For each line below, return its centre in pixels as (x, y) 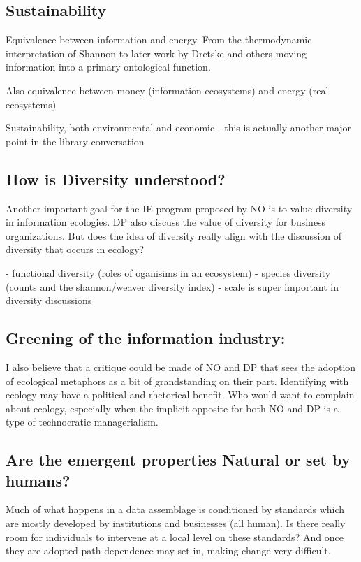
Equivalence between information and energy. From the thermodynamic (159, 39)
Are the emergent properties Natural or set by (178, 460)
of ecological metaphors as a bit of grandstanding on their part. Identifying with (177, 381)
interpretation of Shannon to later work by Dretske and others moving (156, 53)
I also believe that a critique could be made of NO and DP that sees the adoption (181, 367)
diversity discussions (49, 300)
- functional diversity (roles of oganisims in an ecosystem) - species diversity (168, 272)
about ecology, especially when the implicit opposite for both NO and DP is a (172, 408)
